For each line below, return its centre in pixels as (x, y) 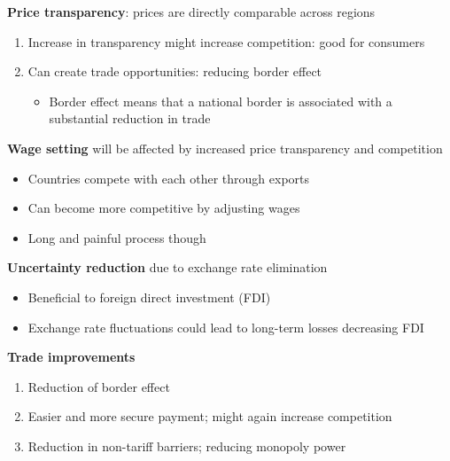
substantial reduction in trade (130, 118)
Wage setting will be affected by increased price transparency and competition (225, 148)
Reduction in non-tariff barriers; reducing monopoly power (187, 445)
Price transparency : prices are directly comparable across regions (191, 12)
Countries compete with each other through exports (169, 178)
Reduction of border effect (99, 386)
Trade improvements (71, 357)
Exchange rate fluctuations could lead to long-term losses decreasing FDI (226, 327)
